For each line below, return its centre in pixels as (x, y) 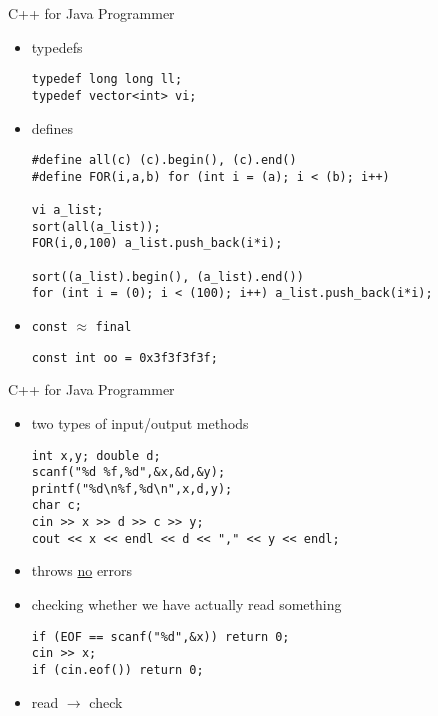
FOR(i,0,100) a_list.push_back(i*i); (157, 243)
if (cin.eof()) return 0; (117, 669)
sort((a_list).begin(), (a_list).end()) (167, 276)
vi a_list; (67, 210)
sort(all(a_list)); (96, 226)
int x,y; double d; (96, 455)
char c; (56, 505)
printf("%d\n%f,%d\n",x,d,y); (132, 488)
